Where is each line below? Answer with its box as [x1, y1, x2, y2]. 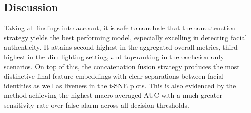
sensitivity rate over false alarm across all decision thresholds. [4, 99, 189, 110]
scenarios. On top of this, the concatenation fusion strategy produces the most [4, 61, 240, 71]
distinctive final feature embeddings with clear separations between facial [4, 71, 224, 81]
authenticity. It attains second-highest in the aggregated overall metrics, [4, 42, 221, 52]
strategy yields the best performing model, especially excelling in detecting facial [4, 32, 247, 42]
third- [223, 42, 240, 52]
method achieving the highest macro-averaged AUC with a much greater [4, 90, 222, 100]
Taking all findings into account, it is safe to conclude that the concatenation [4, 23, 236, 33]
